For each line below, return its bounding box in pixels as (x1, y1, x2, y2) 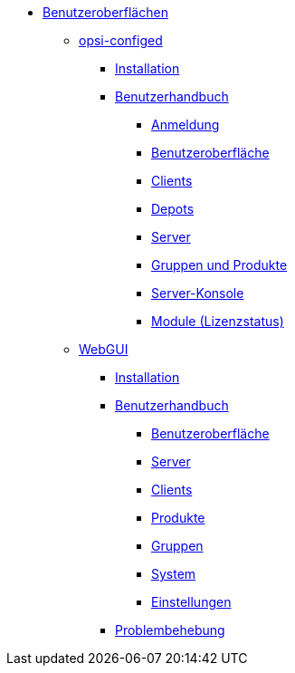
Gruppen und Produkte (151, 257, 288, 273)
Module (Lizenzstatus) (151, 313, 284, 329)
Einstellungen (151, 594, 232, 610)
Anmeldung (151, 117, 220, 132)
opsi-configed (79, 33, 163, 48)
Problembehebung (115, 622, 225, 638)
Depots (151, 201, 195, 216)
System (151, 566, 196, 582)
